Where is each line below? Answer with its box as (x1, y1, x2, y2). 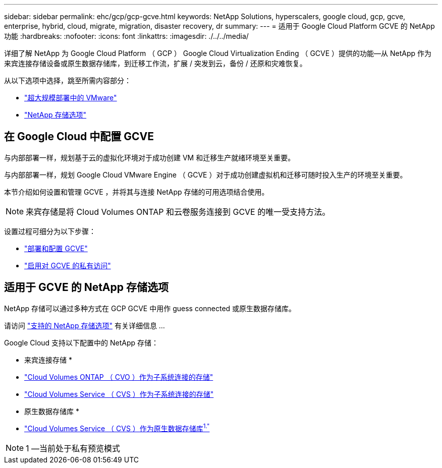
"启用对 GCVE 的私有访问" (24, 261, 111, 270)
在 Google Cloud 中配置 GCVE (4, 130, 154, 143)
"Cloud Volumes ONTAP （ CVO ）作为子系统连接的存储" (24, 372, 213, 381)
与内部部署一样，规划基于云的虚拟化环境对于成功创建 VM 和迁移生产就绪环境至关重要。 (4, 153, 295, 162)
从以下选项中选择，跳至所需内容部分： (4, 76, 131, 85)
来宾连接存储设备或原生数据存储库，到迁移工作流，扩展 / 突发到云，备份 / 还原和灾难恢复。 (4, 59, 307, 68)
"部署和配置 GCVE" (24, 244, 88, 253)
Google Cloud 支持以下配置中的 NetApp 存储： (4, 338, 159, 347)
